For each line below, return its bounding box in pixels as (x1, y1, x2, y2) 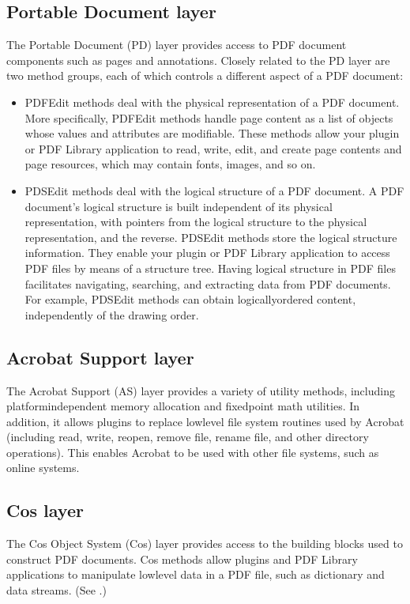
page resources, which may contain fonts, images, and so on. (24, 156, 316, 172)
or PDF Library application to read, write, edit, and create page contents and (24, 140, 402, 157)
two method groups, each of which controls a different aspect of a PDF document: (6, 67, 404, 84)
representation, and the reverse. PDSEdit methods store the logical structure (24, 228, 397, 245)
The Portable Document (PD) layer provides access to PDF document (6, 36, 347, 53)
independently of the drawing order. (24, 306, 199, 323)
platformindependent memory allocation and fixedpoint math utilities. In (6, 398, 360, 414)
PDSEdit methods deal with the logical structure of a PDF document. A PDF (24, 182, 404, 198)
